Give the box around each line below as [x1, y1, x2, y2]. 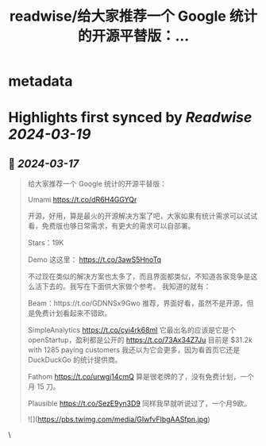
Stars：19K [27, 238, 64, 248]
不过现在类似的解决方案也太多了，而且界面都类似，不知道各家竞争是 [27, 271, 251, 282]
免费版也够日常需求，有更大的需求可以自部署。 [41, 221, 195, 231]
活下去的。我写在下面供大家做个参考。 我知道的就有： [34, 282, 211, 291]
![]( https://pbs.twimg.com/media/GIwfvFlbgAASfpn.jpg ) [27, 414, 210, 425]
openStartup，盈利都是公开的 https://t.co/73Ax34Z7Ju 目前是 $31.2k [27, 335, 253, 345]
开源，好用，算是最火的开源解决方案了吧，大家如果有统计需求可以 [27, 211, 244, 221]
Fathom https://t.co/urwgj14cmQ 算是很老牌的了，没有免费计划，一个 [27, 372, 255, 382]
